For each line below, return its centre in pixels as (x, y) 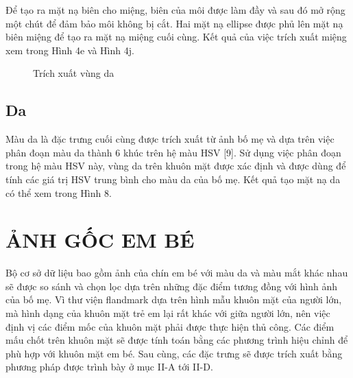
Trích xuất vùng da (74, 73)
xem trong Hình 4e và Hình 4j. (70, 50)
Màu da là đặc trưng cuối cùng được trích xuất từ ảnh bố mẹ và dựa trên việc (170, 139)
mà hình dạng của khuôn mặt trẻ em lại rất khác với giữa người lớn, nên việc (168, 313)
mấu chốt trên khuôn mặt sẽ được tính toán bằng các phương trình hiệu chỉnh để (177, 340)
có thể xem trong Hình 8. (59, 192)
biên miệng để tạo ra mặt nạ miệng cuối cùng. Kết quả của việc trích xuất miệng (176, 37)
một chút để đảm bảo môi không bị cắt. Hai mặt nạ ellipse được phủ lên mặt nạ (174, 23)
